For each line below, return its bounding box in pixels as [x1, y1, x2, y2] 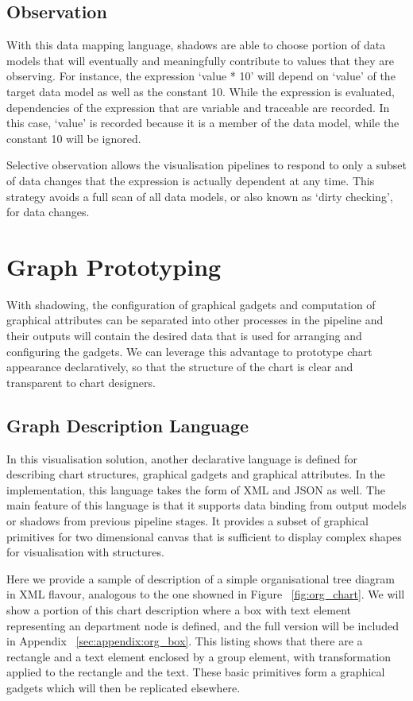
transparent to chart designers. [6, 374, 156, 390]
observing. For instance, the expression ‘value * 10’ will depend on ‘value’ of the [6, 68, 396, 84]
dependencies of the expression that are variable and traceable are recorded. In [6, 99, 390, 115]
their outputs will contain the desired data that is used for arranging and [6, 327, 362, 344]
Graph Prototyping [6, 250, 222, 282]
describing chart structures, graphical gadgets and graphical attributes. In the [6, 466, 385, 482]
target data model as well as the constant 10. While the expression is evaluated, [6, 83, 395, 99]
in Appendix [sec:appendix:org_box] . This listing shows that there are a [6, 633, 363, 649]
